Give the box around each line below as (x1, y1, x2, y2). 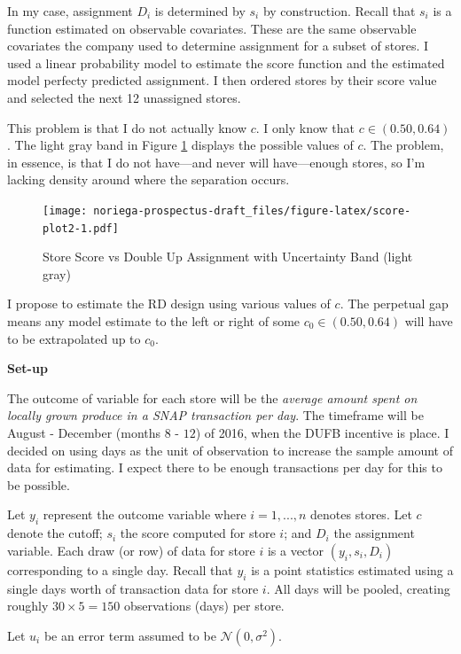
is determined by (154, 2, 246, 19)
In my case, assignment (7, 2, 133, 19)
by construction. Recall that (262, 2, 416, 19)
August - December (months (7, 424, 161, 441)
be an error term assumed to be (43, 626, 216, 644)
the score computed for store (120, 524, 276, 542)
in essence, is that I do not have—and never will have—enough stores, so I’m (7, 152, 426, 171)
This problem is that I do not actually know (7, 118, 247, 136)
